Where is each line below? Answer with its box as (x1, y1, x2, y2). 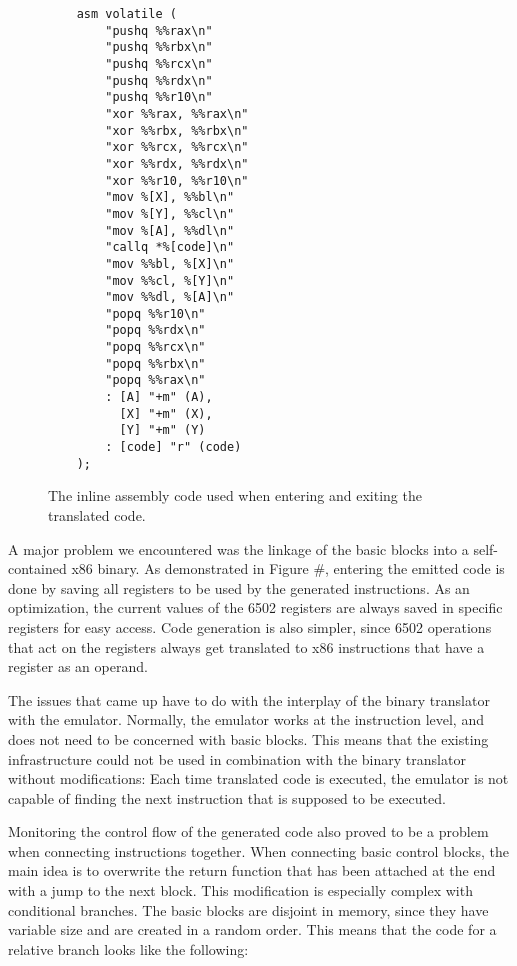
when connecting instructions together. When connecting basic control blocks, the (8, 840, 509, 861)
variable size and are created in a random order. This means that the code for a (8, 919, 497, 940)
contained (8, 558, 67, 579)
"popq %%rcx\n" (105, 340, 206, 355)
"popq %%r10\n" (105, 306, 206, 321)
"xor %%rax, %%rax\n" (105, 106, 249, 121)
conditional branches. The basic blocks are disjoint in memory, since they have (8, 899, 489, 920)
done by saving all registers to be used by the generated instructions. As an (8, 577, 470, 598)
